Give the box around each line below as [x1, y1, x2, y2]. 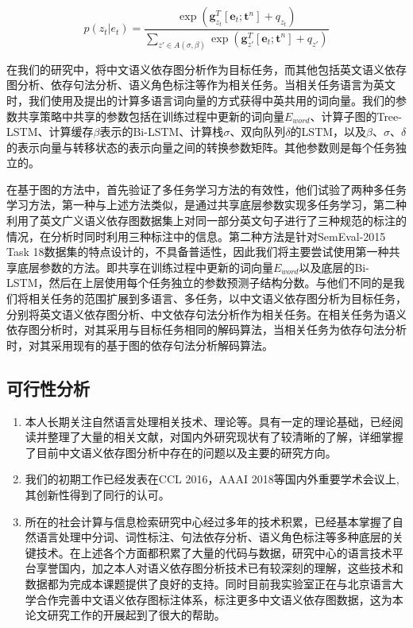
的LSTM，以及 [290, 123, 367, 140]
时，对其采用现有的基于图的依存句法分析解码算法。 [6, 336, 273, 353]
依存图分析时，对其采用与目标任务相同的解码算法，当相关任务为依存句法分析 [6, 321, 407, 338]
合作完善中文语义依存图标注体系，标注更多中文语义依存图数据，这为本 [36, 591, 403, 607]
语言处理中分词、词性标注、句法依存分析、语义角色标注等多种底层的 [36, 529, 392, 545]
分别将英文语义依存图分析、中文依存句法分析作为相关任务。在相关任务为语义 [6, 305, 407, 322]
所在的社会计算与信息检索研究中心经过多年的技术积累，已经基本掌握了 [25, 513, 392, 529]
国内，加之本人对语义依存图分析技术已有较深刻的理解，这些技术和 [58, 560, 403, 576]
